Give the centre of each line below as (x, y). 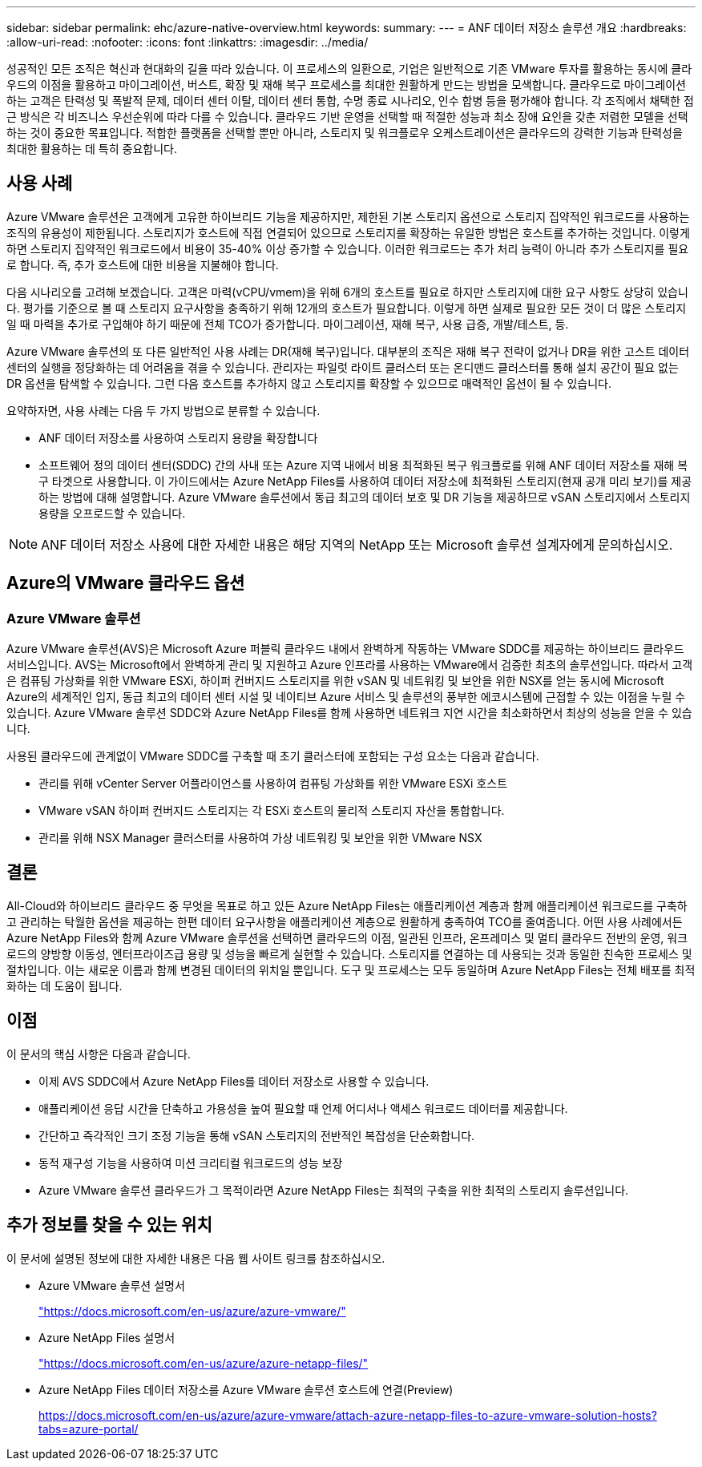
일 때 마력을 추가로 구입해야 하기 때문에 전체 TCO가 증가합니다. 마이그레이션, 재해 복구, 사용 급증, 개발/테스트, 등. (288, 324)
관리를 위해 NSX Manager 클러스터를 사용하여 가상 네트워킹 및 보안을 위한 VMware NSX (260, 838)
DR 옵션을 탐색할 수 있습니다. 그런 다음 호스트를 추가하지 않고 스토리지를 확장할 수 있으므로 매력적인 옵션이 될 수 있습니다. (309, 383)
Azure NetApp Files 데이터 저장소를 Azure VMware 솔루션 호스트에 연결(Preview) (246, 1389)
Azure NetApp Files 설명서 (107, 1337)
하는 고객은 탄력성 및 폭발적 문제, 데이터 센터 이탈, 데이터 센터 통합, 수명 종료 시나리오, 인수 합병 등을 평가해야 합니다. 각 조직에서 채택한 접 (350, 101)
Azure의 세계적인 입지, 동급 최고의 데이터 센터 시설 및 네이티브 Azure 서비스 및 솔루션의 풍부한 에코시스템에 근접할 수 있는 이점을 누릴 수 (346, 697)
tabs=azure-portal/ (89, 1429)
